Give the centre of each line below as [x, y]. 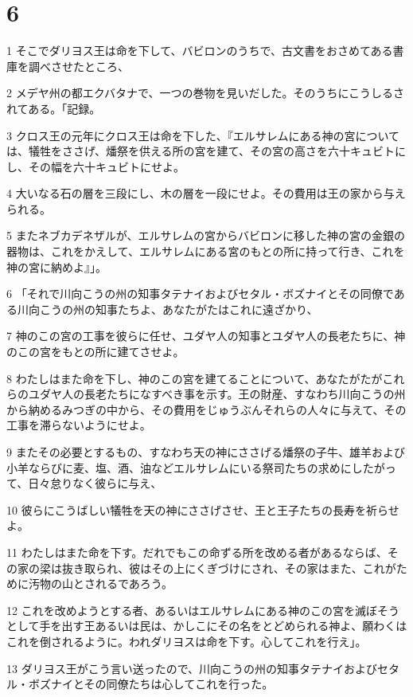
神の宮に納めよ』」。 [56, 266]
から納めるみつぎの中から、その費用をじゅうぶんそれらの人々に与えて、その [206, 409]
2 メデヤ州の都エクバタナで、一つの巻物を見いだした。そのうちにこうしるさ [206, 93]
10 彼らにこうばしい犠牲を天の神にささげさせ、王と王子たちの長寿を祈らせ [203, 509]
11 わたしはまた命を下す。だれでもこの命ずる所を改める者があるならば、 [197, 552]
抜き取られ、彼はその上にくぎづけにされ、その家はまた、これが [229, 568]
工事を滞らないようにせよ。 [79, 425]
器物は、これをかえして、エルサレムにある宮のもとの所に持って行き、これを [206, 251]
